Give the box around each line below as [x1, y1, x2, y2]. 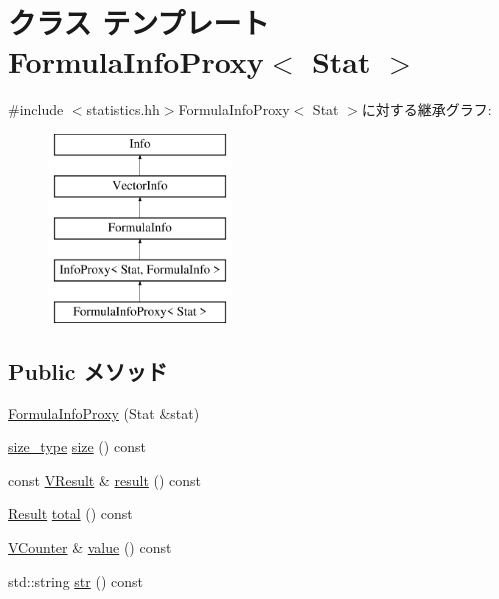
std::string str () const [8, 570, 143, 591]
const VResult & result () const [8, 469, 202, 490]
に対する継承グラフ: [361, 99, 492, 120]
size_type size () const [8, 436, 146, 457]
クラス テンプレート [8, 2, 270, 43]
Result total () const [8, 503, 133, 524]
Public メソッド [8, 355, 168, 386]
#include [8, 99, 64, 120]
